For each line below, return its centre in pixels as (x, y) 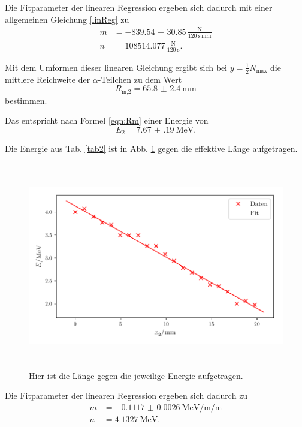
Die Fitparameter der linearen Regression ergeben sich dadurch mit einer (139, 7)
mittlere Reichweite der (48, 79)
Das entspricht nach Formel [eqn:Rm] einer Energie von (107, 120)
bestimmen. (26, 100)
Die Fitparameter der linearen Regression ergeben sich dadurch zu (126, 396)
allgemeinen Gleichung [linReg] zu (67, 19)
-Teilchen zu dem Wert (140, 79)
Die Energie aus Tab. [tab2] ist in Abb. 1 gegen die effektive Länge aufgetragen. (151, 148)
